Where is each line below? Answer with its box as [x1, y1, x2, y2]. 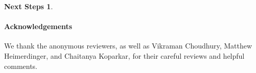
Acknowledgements [4, 21, 73, 32]
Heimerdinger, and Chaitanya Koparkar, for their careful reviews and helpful [4, 50, 245, 61]
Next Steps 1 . [4, 1, 53, 11]
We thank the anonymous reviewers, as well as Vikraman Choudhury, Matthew [4, 40, 252, 51]
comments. [4, 60, 38, 71]
